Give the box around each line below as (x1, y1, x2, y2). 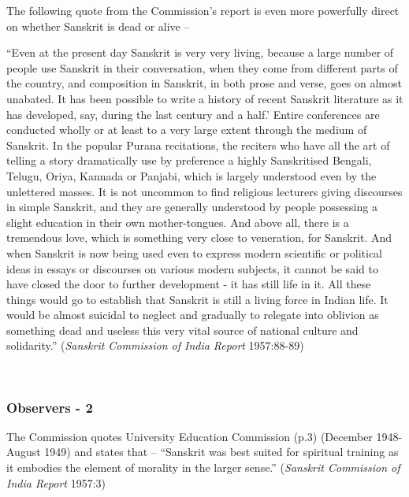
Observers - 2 (6, 397, 93, 417)
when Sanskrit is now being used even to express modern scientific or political (6, 244, 382, 261)
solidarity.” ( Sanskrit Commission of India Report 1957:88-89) (6, 337, 304, 354)
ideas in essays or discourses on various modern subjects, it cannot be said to (6, 260, 378, 276)
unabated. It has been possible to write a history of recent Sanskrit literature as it (6, 90, 403, 106)
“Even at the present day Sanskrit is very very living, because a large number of (6, 44, 394, 61)
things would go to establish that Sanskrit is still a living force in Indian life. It (6, 291, 389, 307)
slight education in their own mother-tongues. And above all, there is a (6, 213, 349, 230)
